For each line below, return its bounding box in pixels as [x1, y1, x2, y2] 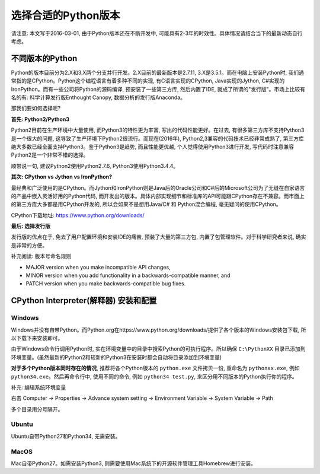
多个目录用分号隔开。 [11, 405, 63, 412]
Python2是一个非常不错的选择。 [11, 151, 89, 158]
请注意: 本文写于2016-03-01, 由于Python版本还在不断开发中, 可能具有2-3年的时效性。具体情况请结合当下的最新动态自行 [11, 30, 303, 37]
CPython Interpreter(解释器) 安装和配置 [11, 295, 157, 306]
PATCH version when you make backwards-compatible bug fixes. [25, 280, 186, 287]
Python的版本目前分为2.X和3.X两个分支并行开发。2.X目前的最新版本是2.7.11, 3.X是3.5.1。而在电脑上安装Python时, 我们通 [11, 69, 305, 76]
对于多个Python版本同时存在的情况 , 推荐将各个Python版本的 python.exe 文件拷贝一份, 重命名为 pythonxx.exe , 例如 [11, 365, 300, 372]
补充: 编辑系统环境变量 [11, 383, 66, 391]
